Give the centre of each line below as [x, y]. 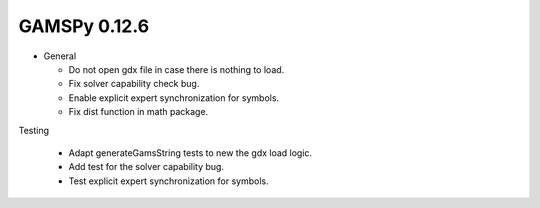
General [60, 56]
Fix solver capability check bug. [134, 84]
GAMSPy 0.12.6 [84, 26]
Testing [34, 130]
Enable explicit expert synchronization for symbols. [174, 97]
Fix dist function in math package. [138, 112]
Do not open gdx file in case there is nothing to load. [176, 69]
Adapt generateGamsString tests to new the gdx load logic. [190, 152]
